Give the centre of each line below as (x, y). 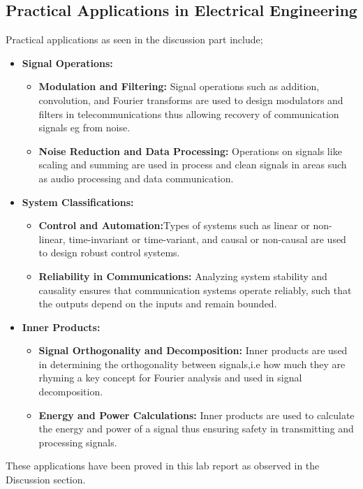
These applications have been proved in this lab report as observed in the (163, 466)
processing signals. (78, 442)
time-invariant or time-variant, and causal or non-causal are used (207, 239)
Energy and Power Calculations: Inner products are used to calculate (197, 415)
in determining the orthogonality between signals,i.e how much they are (192, 364)
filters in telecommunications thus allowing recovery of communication (189, 114)
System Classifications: (78, 202)
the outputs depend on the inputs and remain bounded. (158, 304)
